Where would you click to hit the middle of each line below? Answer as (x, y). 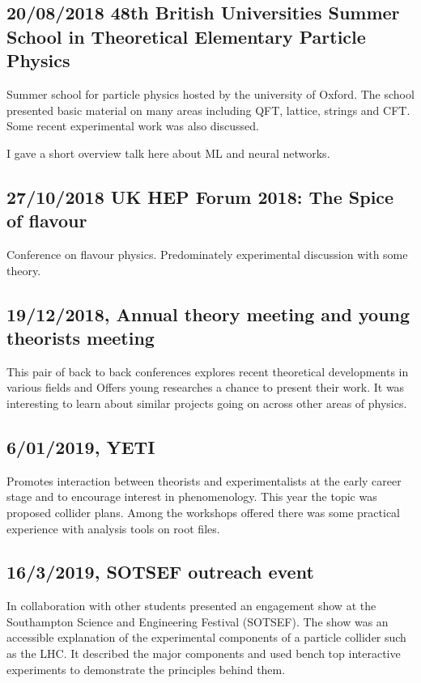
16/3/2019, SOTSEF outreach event (160, 572)
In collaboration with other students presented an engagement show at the (191, 606)
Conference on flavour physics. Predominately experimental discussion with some (207, 254)
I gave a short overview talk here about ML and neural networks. (168, 153)
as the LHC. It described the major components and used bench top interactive (204, 653)
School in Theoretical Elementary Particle (186, 36)
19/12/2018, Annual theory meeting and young (208, 314)
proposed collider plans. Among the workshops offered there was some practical (203, 512)
